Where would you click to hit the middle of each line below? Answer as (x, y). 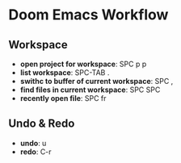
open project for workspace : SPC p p (83, 64)
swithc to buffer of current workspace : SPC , (97, 81)
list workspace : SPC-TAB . (65, 73)
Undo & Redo (42, 124)
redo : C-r (36, 152)
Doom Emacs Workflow (88, 15)
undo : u (33, 143)
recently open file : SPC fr (63, 98)
